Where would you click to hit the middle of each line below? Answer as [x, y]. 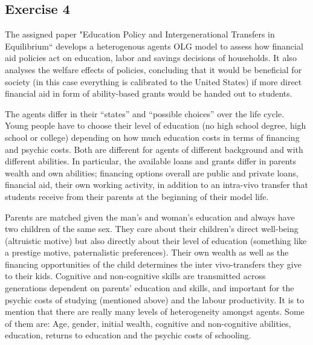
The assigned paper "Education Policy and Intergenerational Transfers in [140, 34]
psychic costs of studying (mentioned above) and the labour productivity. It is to [155, 299]
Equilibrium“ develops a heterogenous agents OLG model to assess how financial [154, 46]
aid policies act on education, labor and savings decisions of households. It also [151, 58]
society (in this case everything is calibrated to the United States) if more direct [153, 81]
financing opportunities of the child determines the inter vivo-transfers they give [153, 264]
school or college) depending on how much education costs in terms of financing [152, 137]
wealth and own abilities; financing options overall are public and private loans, [152, 172]
